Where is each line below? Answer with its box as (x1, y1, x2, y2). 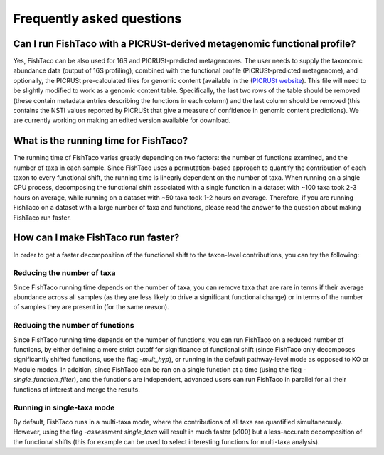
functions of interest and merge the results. (13, 385, 140, 394)
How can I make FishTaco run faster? (13, 232, 180, 244)
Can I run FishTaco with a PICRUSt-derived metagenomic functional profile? (13, 38, 356, 50)
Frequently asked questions (13, 11, 182, 26)
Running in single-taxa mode (13, 402, 115, 412)
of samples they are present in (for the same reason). (13, 303, 170, 311)
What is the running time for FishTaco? (13, 135, 188, 147)
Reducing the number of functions (13, 321, 134, 331)
